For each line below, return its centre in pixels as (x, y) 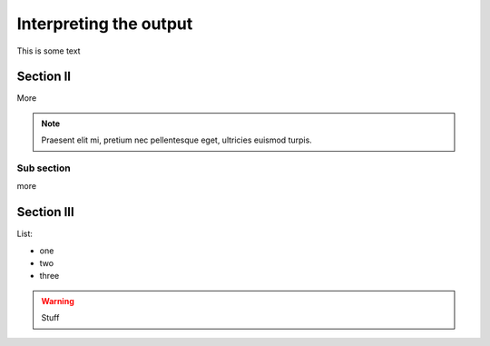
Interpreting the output (105, 24)
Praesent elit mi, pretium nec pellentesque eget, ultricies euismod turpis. (176, 140)
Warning (58, 301)
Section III (45, 212)
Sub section (44, 168)
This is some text (49, 51)
